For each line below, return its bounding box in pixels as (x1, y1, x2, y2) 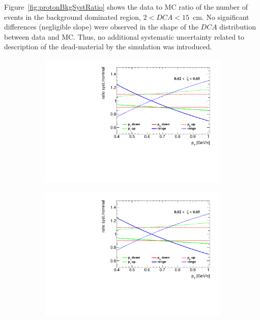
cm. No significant (192, 11, 249, 22)
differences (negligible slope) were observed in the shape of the (4, 21, 198, 32)
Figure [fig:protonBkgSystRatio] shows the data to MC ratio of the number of (4, 2, 248, 12)
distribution (219, 21, 256, 32)
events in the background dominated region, (4, 11, 141, 22)
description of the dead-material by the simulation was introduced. (4, 41, 212, 52)
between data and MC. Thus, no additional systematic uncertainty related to (4, 31, 245, 42)
